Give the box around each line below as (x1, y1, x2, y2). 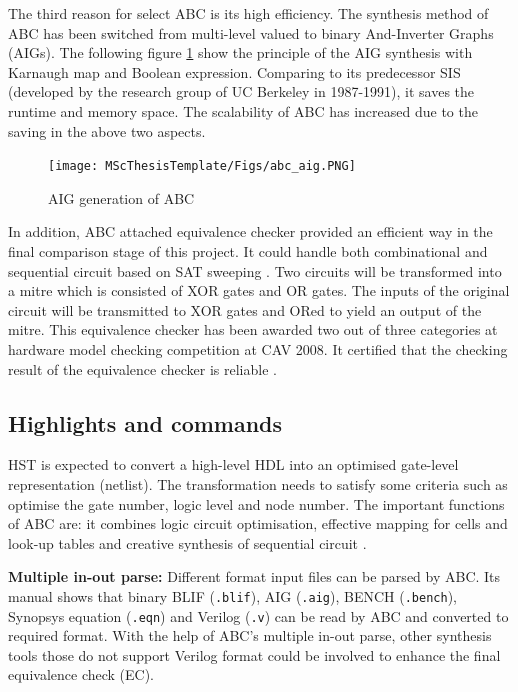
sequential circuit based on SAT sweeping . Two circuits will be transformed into (8, 260, 502, 281)
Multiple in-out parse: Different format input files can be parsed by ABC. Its (8, 566, 501, 587)
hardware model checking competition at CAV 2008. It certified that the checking (8, 338, 508, 359)
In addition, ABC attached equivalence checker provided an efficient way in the (8, 221, 493, 242)
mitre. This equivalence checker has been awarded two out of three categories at (8, 319, 498, 340)
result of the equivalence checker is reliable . (8, 358, 277, 379)
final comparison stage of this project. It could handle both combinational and (8, 241, 488, 261)
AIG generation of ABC (48, 187, 195, 208)
